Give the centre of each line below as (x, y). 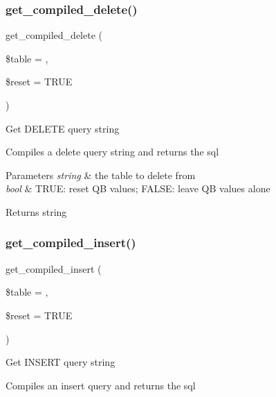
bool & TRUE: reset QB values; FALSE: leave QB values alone (138, 188)
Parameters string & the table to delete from (101, 175)
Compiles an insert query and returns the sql (101, 385)
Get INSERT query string (61, 362)
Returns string (36, 211)
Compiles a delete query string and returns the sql (112, 152)
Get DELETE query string (63, 128)
